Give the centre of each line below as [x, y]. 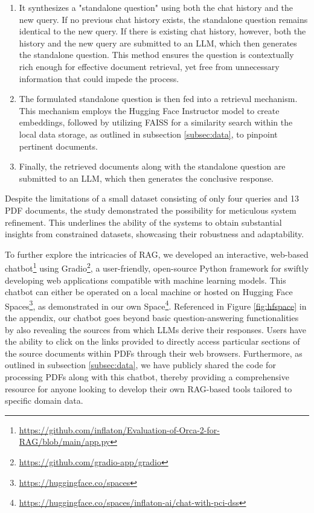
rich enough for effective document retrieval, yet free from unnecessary [149, 66]
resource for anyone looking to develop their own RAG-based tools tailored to [149, 388]
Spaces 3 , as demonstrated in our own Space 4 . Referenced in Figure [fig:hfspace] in [156, 305]
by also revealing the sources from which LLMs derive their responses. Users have [156, 329]
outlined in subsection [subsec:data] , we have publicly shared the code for [140, 365]
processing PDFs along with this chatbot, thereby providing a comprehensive [147, 376]
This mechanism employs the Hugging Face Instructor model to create [149, 110]
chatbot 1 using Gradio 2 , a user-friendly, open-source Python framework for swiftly [157, 267]
